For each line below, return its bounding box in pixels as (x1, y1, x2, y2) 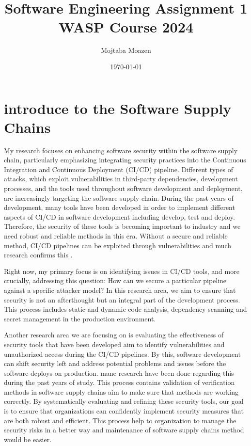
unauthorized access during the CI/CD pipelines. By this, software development (4, 349, 241, 359)
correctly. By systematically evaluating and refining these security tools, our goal (4, 396, 244, 406)
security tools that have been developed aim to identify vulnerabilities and (4, 339, 225, 349)
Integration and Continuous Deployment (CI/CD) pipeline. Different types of (4, 164, 233, 174)
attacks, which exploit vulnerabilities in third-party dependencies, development (4, 174, 238, 184)
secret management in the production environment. (4, 313, 156, 323)
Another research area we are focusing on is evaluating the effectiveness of (4, 330, 224, 340)
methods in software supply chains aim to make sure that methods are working (4, 386, 238, 397)
